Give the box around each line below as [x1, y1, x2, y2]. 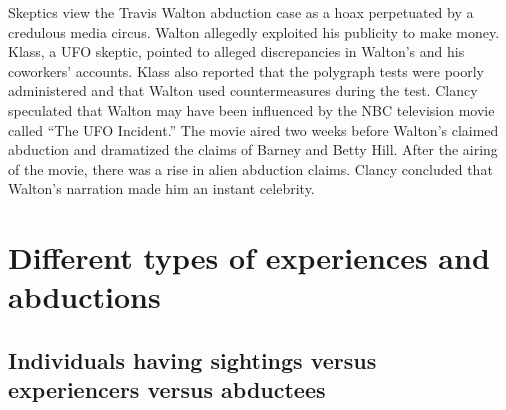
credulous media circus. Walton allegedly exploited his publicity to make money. [8, 21, 500, 42]
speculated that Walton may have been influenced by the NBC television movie [8, 99, 495, 120]
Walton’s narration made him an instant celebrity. [8, 178, 315, 199]
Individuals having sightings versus [8, 344, 377, 375]
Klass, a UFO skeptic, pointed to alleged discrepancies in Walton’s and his [8, 41, 465, 62]
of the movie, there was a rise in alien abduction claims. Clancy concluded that [8, 158, 493, 179]
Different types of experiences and [8, 237, 490, 278]
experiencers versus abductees [8, 374, 326, 405]
